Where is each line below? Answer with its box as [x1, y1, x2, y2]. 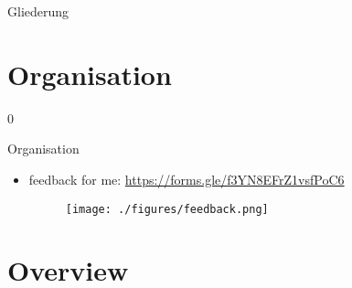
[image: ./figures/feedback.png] [65, 202, 269, 216]
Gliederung [7, 2, 69, 20]
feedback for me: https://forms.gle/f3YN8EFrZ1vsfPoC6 [28, 169, 345, 188]
